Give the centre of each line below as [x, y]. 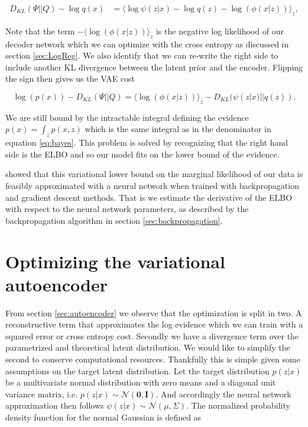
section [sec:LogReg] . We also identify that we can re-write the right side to [142, 55]
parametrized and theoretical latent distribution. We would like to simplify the [148, 347]
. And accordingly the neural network [223, 394]
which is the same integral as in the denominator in [178, 129]
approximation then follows [55, 405]
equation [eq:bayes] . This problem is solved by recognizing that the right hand [147, 142]
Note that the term [40, 30]
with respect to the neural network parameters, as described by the [127, 209]
